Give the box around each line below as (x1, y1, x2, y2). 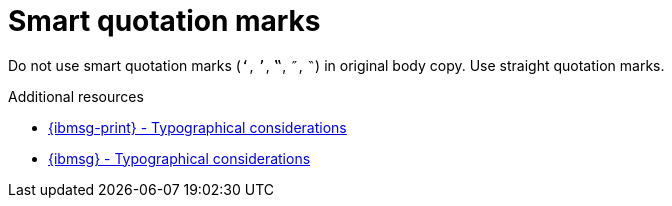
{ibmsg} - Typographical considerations (48, 149, 311, 167)
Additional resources (8, 87, 144, 105)
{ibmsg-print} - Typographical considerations (48, 118, 347, 136)
